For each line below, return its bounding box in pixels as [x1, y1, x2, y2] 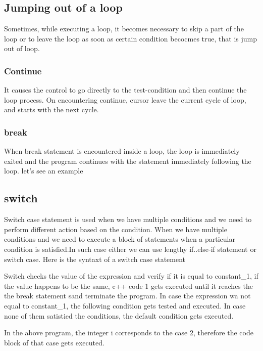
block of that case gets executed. [4, 337, 104, 347]
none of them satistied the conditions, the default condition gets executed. [4, 310, 234, 321]
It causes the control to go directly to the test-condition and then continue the [4, 84, 247, 95]
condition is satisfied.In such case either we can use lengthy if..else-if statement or [4, 243, 256, 254]
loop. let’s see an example [4, 165, 83, 176]
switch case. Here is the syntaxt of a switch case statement [4, 253, 186, 264]
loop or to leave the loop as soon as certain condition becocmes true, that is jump [4, 33, 257, 43]
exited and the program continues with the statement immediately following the [4, 155, 251, 166]
